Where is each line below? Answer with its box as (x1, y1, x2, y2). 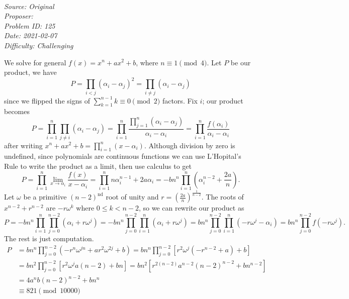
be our (230, 57, 251, 67)
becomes (4, 106, 30, 117)
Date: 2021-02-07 (4, 30, 57, 41)
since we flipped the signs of (4, 95, 90, 106)
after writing (4, 140, 43, 150)
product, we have (4, 67, 57, 77)
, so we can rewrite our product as (138, 203, 244, 213)
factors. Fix (162, 95, 198, 106)
